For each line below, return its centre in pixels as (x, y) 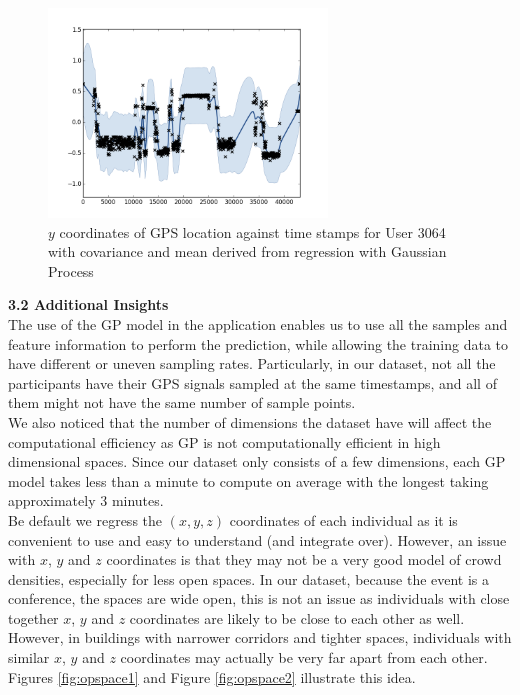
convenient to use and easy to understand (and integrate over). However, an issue (257, 539)
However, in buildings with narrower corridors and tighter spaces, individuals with (260, 637)
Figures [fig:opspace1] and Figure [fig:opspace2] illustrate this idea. (212, 676)
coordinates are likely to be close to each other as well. (297, 617)
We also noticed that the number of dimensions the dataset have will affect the (250, 421)
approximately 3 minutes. (86, 500)
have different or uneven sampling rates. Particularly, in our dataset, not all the (252, 363)
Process (71, 270)
